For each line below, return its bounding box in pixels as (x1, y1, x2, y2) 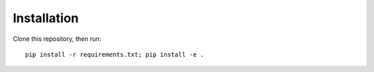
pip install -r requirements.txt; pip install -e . (25, 51, 204, 58)
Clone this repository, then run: (12, 35, 102, 43)
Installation (12, 10, 79, 26)
